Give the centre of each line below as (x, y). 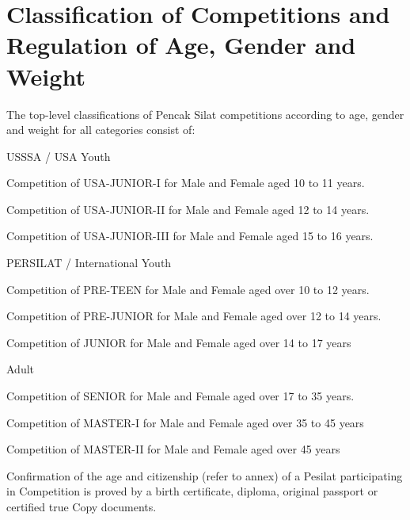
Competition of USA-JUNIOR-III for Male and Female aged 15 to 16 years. (190, 236)
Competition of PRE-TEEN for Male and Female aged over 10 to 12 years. (188, 289)
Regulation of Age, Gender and (181, 45)
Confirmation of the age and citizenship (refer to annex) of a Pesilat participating (205, 475)
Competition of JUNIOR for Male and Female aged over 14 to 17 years (179, 342)
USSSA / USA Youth (59, 156)
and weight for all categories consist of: (101, 130)
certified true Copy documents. (82, 507)
